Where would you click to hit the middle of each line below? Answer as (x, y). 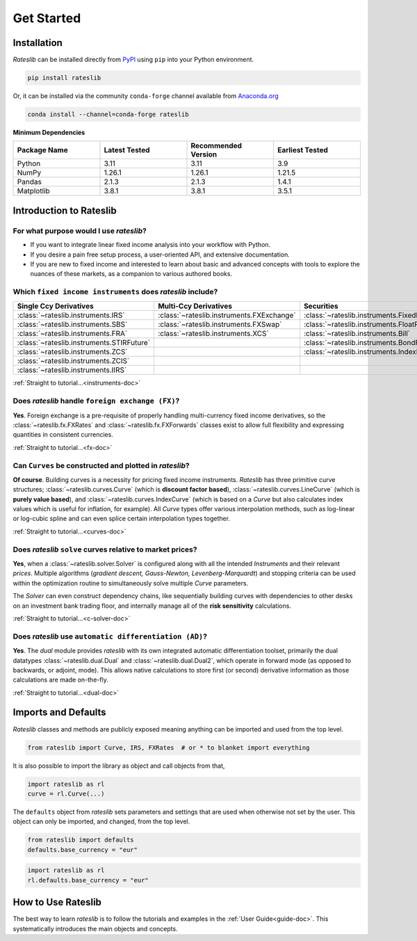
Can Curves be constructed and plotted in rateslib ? (101, 465)
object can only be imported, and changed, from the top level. (101, 821)
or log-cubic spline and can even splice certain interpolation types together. (122, 519)
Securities (321, 306)
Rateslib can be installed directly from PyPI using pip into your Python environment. (133, 60)
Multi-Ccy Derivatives (195, 306)
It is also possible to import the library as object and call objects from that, (119, 766)
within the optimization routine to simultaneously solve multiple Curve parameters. (131, 583)
